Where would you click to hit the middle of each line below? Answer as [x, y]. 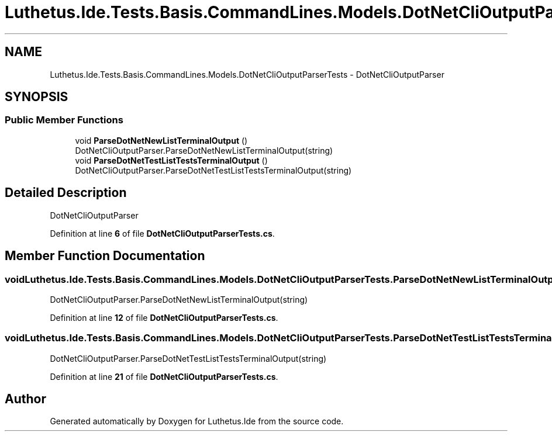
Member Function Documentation [105, 256]
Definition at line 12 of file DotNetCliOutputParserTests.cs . [164, 317]
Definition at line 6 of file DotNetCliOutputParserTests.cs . [162, 233]
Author [25, 399]
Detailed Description [66, 193]
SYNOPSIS [37, 97]
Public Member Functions [64, 120]
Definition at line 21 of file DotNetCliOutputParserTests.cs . [164, 376]
